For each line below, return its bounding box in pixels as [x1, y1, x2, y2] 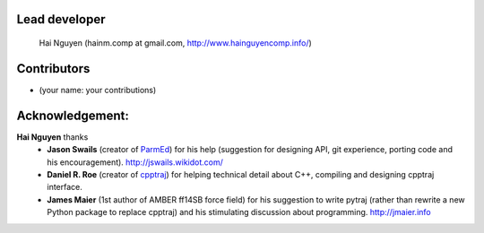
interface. [47, 182, 82, 193]
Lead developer [16, 12, 106, 27]
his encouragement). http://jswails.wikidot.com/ [47, 157, 223, 168]
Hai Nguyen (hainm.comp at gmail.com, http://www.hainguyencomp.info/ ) [39, 38, 313, 48]
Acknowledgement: [16, 108, 129, 123]
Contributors [16, 61, 91, 76]
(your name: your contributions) [39, 84, 157, 95]
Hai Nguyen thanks [16, 131, 89, 142]
